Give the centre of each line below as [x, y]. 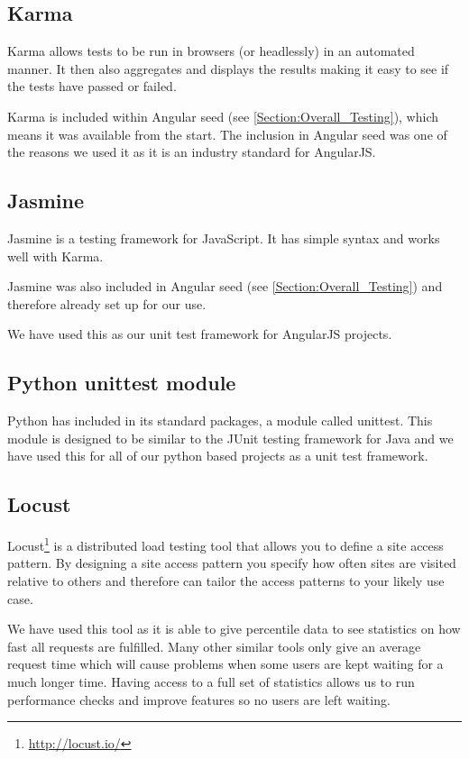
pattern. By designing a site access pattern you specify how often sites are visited [232, 563]
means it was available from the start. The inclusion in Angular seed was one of [227, 134]
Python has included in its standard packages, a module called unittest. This [220, 421]
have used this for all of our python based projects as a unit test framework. [218, 456]
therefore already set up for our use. [107, 303]
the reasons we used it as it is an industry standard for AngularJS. [192, 152]
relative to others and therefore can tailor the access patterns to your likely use [226, 580]
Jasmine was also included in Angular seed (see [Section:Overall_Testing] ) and [225, 286]
